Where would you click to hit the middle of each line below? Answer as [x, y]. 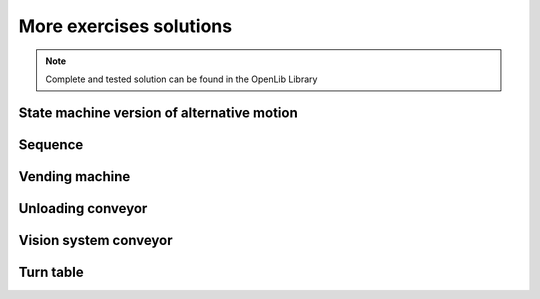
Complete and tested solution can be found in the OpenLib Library [181, 79]
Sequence [51, 144]
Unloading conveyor [83, 208]
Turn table [51, 271]
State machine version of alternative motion [158, 112]
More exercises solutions [125, 26]
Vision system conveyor [96, 240]
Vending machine [74, 176]
